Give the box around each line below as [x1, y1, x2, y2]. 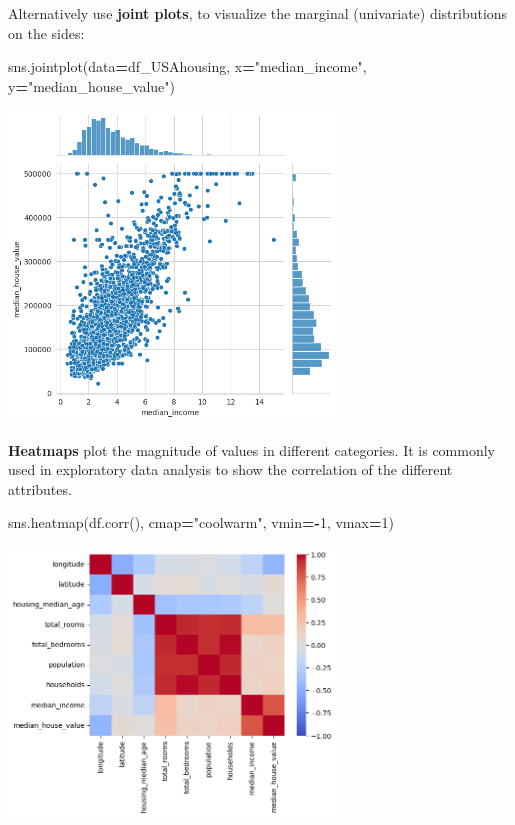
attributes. [8, 478, 72, 499]
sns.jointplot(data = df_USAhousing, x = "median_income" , [8, 56, 367, 77]
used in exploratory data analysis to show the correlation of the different [8, 459, 453, 480]
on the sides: [8, 22, 85, 43]
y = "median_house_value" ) [8, 75, 176, 96]
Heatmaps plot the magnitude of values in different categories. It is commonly [8, 439, 495, 460]
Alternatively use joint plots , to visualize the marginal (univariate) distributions [8, 3, 508, 23]
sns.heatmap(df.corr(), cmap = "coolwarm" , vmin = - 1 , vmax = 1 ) [8, 512, 394, 533]
